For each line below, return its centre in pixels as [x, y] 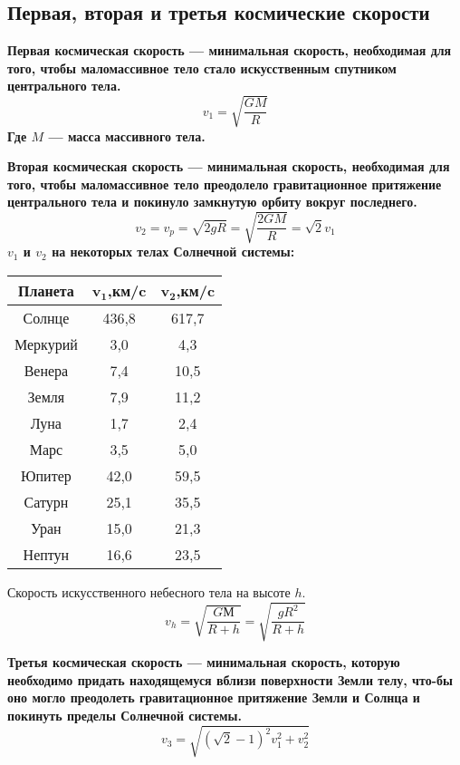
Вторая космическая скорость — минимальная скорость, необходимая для [229, 166]
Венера [46, 371]
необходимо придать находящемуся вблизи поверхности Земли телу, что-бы [230, 679]
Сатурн [46, 502]
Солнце [46, 318]
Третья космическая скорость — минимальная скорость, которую [204, 662]
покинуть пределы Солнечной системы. [125, 715]
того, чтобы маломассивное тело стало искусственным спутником [202, 68]
